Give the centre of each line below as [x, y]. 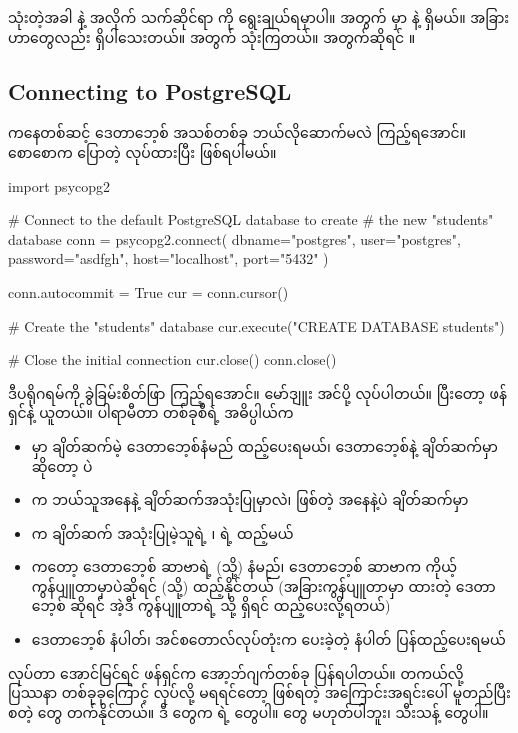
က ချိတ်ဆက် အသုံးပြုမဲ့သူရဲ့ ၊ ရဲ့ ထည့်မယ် [162, 532]
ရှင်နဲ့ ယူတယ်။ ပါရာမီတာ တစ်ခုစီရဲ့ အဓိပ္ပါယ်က [151, 412]
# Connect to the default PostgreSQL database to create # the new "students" [251, 219]
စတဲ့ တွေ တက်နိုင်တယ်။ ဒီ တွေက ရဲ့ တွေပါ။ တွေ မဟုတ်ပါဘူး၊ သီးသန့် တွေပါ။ [248, 711]
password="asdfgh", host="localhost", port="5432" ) [168, 258]
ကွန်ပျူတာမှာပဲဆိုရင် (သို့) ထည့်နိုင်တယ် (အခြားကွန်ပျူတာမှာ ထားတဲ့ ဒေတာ [263, 585]
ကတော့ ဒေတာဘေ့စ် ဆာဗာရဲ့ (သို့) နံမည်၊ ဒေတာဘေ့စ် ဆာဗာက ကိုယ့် [244, 566]
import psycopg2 [59, 185]
